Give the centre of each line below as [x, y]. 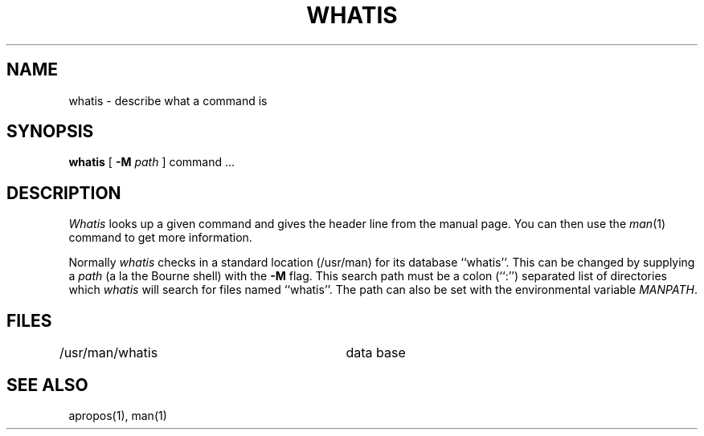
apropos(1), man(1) [118, 415]
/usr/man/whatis [108, 353]
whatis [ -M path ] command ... [152, 162]
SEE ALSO [47, 385]
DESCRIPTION [64, 193]
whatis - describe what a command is [168, 100]
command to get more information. [160, 238]
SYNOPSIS [50, 132]
